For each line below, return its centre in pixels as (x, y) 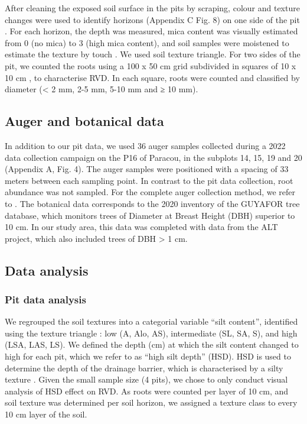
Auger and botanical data (84, 121)
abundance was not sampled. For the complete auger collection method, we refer (150, 192)
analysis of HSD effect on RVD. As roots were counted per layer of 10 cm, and (147, 391)
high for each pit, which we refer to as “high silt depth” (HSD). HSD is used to (148, 356)
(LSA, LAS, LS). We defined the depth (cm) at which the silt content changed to (152, 344)
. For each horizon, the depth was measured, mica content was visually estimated (151, 31)
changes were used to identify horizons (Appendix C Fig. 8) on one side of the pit (152, 19)
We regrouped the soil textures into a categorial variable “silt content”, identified (151, 321)
